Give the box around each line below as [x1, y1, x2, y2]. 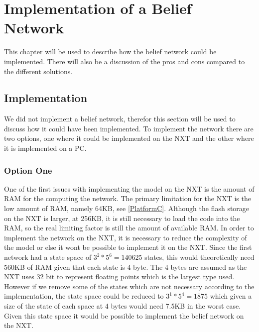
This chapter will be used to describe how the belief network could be [4, 46, 217, 57]
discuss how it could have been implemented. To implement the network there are [4, 123, 254, 133]
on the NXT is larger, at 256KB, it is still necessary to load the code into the [4, 213, 240, 223]
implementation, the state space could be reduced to [4, 291, 164, 301]
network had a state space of [4, 252, 92, 262]
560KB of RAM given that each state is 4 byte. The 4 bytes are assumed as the [4, 261, 247, 272]
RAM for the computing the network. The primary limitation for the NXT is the [4, 193, 251, 204]
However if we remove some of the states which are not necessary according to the [4, 281, 255, 291]
